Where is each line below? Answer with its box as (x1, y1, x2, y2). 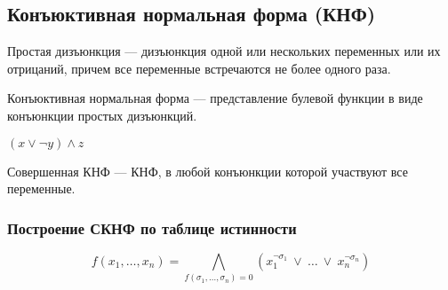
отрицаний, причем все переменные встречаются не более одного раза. (7, 59, 391, 77)
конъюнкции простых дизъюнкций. (7, 106, 197, 124)
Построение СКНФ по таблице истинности (7, 216, 297, 239)
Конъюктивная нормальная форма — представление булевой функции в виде (7, 89, 423, 107)
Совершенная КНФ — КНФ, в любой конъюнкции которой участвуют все (7, 161, 408, 180)
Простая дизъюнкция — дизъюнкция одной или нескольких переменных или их (7, 42, 441, 60)
